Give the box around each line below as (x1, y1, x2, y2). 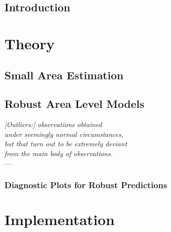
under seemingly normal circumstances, (4, 129, 124, 139)
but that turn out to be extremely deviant (4, 138, 128, 149)
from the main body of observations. (4, 148, 113, 158)
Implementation (4, 209, 115, 230)
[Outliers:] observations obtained (4, 119, 102, 130)
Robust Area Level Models (4, 96, 144, 111)
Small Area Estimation (4, 67, 124, 82)
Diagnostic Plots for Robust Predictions (4, 179, 167, 191)
